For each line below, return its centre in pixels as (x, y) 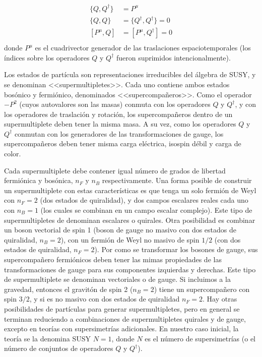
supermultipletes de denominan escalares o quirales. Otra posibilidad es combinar (130, 220)
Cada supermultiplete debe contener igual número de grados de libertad (115, 170)
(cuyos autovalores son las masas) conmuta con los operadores (115, 104)
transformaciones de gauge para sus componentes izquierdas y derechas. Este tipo (130, 269)
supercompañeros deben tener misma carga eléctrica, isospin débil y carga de (123, 143)
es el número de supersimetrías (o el (200, 338)
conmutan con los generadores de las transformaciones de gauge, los (119, 133)
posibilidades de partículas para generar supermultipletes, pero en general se (122, 308)
